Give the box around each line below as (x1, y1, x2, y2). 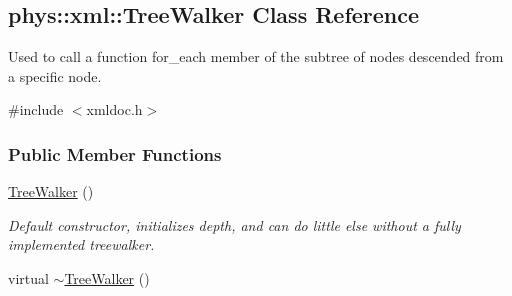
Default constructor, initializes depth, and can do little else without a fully (8, 214, 461, 235)
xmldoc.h (86, 99, 143, 120)
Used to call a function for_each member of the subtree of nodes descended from (8, 46, 504, 67)
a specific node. (8, 65, 102, 86)
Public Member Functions (8, 141, 222, 166)
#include (8, 99, 64, 120)
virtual (8, 267, 49, 288)
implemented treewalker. (8, 234, 155, 255)
